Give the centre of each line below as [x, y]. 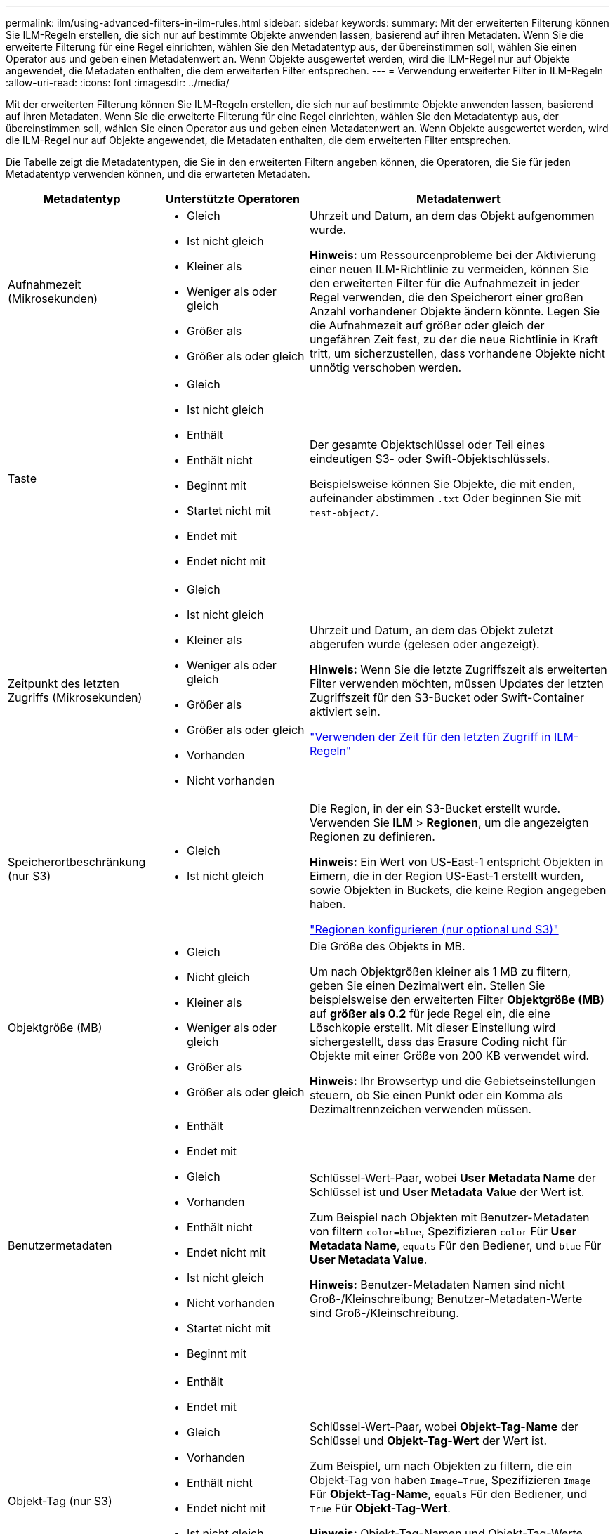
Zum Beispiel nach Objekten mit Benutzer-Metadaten [450, 1217]
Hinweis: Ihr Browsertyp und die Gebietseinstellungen [453, 1081]
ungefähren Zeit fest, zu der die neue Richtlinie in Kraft [454, 339]
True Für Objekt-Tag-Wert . [380, 1508]
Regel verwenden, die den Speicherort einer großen [447, 297]
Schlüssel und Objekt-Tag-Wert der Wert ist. [429, 1441]
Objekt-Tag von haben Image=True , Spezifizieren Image [450, 1480]
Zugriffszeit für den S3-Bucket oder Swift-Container [447, 697]
